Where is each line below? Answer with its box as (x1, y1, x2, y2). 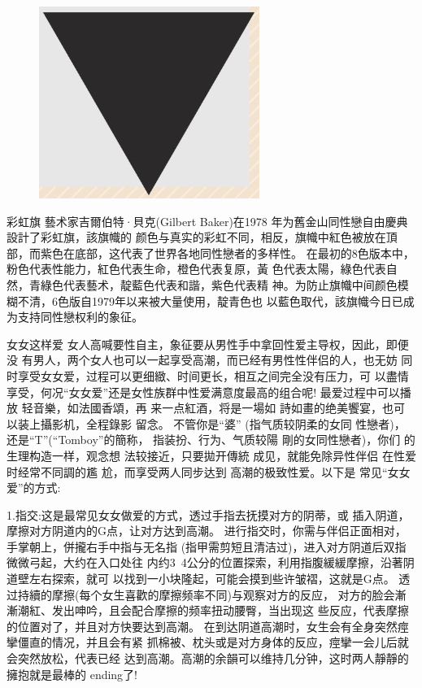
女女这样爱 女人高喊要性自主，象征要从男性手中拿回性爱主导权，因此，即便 (7, 335, 409, 352)
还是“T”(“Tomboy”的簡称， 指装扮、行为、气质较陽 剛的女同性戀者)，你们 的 (7, 431, 415, 448)
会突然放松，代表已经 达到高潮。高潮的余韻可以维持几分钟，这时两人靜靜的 (7, 650, 409, 667)
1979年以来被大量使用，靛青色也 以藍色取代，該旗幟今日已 (91, 292, 403, 309)
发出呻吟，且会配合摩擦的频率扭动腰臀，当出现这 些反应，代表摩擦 (51, 602, 409, 619)
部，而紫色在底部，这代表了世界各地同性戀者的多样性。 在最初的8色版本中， (7, 244, 415, 261)
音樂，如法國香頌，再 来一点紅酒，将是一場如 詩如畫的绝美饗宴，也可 (33, 399, 405, 416)
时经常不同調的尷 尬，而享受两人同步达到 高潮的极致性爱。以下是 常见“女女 (7, 463, 411, 480)
